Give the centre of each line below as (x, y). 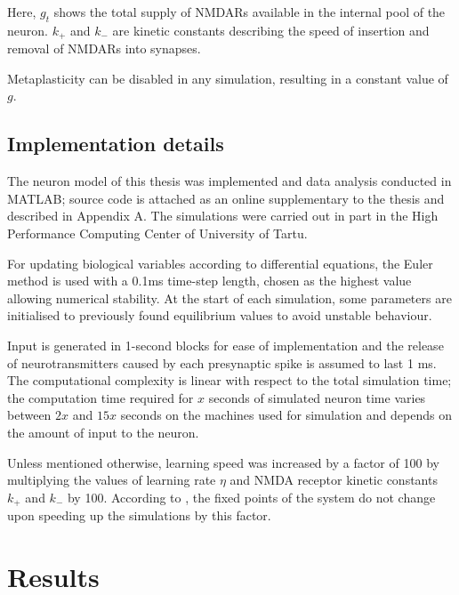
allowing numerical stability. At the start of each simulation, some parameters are (229, 297)
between (29, 415)
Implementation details (116, 144)
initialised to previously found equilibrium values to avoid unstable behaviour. (220, 315)
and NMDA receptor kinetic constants (334, 480)
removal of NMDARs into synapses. (104, 48)
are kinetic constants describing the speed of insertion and (271, 30)
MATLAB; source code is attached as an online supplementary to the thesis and (226, 198)
